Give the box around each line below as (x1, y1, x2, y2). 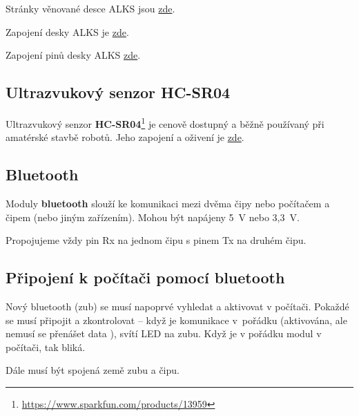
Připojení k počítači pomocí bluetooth (6, 267, 285, 288)
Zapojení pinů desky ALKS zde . (6, 48, 141, 62)
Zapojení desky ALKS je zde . (6, 24, 129, 39)
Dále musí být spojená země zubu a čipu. (6, 363, 179, 377)
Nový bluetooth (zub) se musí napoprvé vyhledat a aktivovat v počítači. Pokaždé (6, 299, 349, 314)
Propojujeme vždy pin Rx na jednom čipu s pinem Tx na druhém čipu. (6, 233, 307, 247)
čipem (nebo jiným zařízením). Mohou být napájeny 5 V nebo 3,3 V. (6, 209, 300, 224)
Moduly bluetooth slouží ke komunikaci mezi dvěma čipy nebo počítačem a (6, 196, 330, 211)
